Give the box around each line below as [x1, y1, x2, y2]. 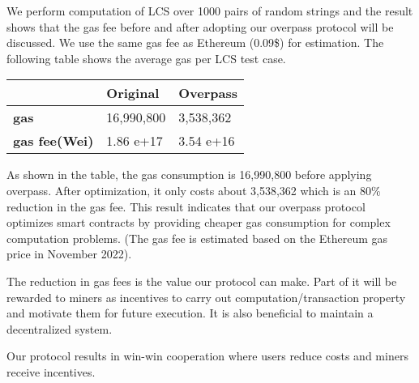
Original [106, 83, 160, 103]
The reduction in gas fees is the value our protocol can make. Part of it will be [6, 272, 397, 289]
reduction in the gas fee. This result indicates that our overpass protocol [6, 198, 366, 215]
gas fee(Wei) [13, 131, 94, 151]
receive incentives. [6, 363, 96, 380]
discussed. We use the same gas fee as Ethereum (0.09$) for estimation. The [6, 34, 384, 51]
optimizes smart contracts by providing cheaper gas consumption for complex [6, 214, 391, 231]
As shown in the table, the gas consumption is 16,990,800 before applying [6, 166, 372, 183]
